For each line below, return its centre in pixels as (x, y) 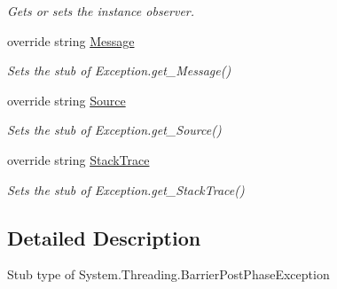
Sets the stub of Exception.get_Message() (119, 70)
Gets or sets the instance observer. (101, 11)
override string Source (67, 100)
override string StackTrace (78, 159)
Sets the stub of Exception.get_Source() (114, 130)
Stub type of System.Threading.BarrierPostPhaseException (168, 274)
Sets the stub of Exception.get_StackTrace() (126, 189)
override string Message (71, 40)
